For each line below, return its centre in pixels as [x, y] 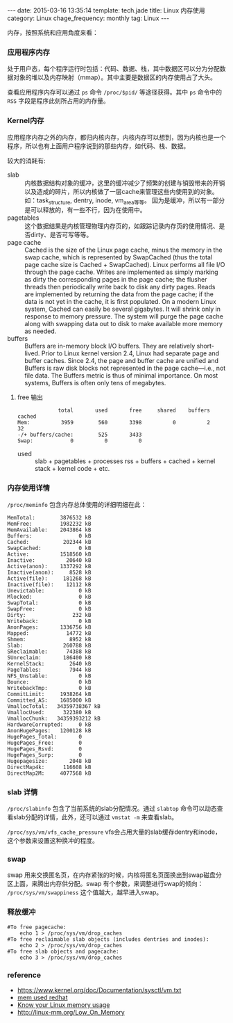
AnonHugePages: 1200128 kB [49, 731]
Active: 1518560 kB [49, 554]
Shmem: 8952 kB [49, 639]
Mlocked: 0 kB [49, 597]
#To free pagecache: [37, 927]
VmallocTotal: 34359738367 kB [54, 706]
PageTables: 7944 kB [49, 670]
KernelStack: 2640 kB [49, 663]
